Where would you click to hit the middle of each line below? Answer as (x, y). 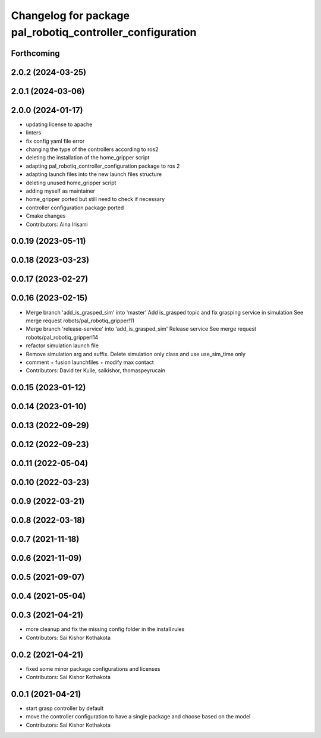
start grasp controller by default (65, 708)
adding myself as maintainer (60, 191)
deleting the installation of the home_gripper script (88, 158)
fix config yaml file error (55, 141)
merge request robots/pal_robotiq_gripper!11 (80, 321)
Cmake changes (46, 216)
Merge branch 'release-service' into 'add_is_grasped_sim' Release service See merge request (141, 329)
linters (34, 133)
